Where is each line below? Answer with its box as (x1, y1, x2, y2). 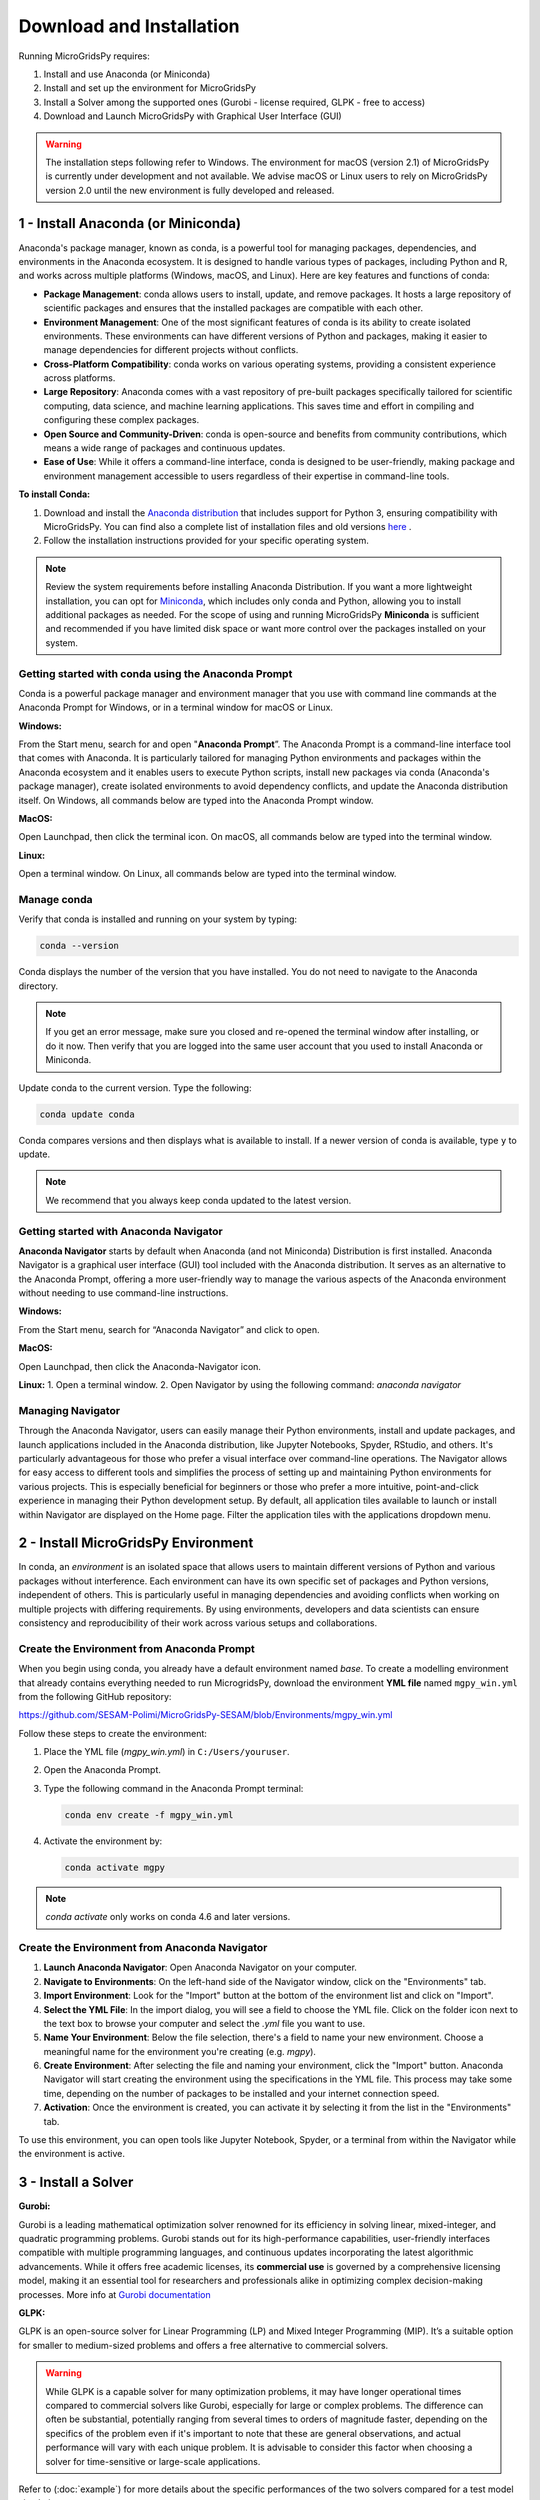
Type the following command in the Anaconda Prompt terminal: (43, 1782, 304, 1794)
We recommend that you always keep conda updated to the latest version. (45, 1194, 352, 1206)
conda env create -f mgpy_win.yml (64, 1809, 234, 1820)
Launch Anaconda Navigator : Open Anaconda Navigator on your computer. (43, 1961, 357, 1974)
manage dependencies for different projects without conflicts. (43, 344, 299, 356)
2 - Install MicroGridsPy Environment (18, 1535, 254, 1552)
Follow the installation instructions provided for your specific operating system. (43, 535, 369, 547)
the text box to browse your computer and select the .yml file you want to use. (43, 2017, 365, 2029)
